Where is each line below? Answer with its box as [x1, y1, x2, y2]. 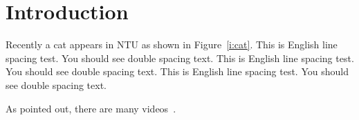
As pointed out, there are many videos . [6, 101, 176, 115]
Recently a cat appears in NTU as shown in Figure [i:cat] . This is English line [6, 37, 338, 52]
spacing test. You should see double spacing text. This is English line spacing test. [6, 50, 354, 65]
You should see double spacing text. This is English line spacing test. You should [6, 64, 349, 79]
